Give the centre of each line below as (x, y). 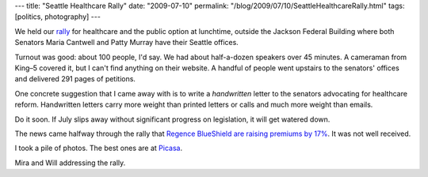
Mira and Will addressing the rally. (70, 163)
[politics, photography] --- (57, 17)
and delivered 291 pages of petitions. (75, 79)
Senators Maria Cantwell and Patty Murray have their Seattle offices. (127, 43)
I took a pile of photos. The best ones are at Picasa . (98, 148)
